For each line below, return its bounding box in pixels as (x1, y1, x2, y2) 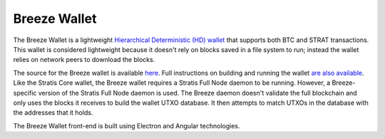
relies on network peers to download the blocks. (13, 56, 155, 64)
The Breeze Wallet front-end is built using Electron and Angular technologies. (13, 121, 240, 130)
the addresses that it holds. (13, 108, 93, 117)
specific (13, 88, 37, 97)
